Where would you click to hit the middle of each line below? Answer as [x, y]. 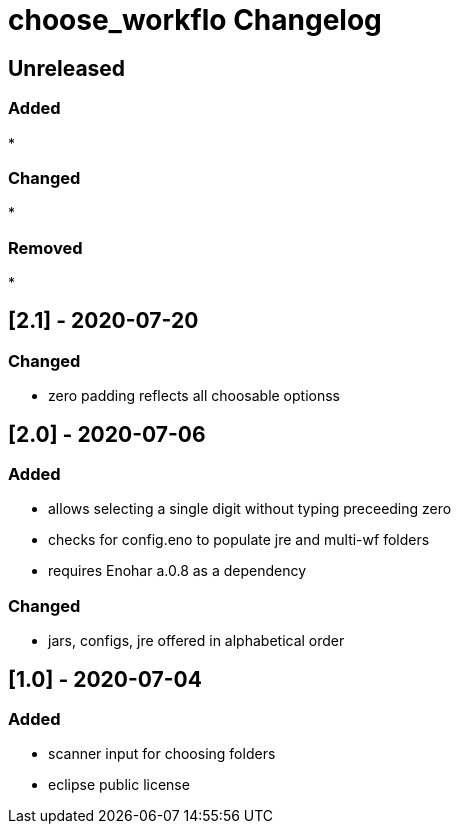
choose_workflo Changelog [195, 20]
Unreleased [67, 68]
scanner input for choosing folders [162, 754]
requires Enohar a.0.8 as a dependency [177, 571]
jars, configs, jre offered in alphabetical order [196, 641]
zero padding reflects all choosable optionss [194, 396]
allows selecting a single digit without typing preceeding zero [250, 509]
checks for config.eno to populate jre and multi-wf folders [239, 540]
